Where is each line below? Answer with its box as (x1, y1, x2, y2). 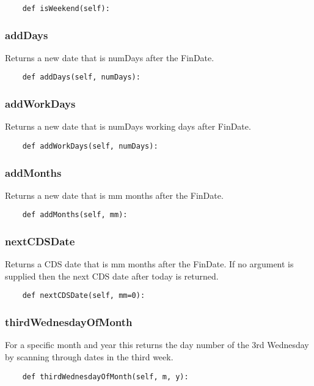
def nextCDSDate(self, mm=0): (22, 291, 145, 300)
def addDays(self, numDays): (22, 73, 141, 82)
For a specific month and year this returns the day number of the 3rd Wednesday (5, 338, 309, 351)
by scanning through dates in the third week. (5, 350, 173, 363)
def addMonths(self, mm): (22, 210, 128, 220)
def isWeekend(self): (22, 4, 110, 13)
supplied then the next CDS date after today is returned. (5, 269, 219, 282)
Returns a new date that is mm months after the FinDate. (5, 188, 224, 201)
